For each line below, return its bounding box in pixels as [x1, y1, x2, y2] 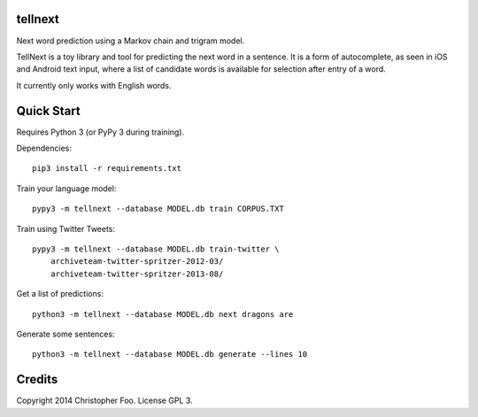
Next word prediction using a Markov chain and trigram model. [16, 35, 245, 46]
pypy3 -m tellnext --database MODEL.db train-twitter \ [32, 243, 280, 254]
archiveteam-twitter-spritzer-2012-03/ [50, 257, 224, 266]
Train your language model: [16, 182, 117, 194]
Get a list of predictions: [16, 289, 104, 299]
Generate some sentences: [16, 328, 115, 339]
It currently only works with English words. [16, 80, 172, 90]
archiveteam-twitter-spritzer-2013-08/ [50, 268, 224, 279]
